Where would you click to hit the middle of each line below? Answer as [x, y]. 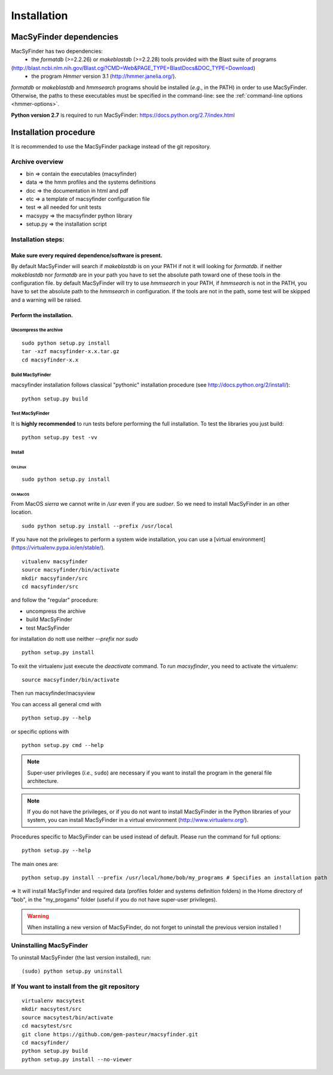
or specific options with [40, 731]
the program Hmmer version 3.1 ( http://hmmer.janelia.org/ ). [104, 76]
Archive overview [37, 162]
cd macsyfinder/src [50, 586]
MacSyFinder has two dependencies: [57, 51]
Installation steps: [38, 239]
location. [22, 512]
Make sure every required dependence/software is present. [87, 255]
